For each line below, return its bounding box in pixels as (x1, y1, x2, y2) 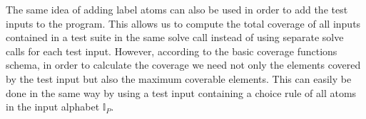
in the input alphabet (6, 99, 100, 114)
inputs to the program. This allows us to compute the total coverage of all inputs (6, 16, 361, 30)
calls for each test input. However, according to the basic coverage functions (6, 43, 337, 58)
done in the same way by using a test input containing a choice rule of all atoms (6, 85, 357, 100)
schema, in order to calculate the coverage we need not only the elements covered (6, 57, 361, 72)
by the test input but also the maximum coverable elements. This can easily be (6, 71, 352, 86)
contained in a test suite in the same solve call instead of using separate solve (6, 30, 344, 45)
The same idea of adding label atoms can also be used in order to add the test (6, 2, 348, 16)
